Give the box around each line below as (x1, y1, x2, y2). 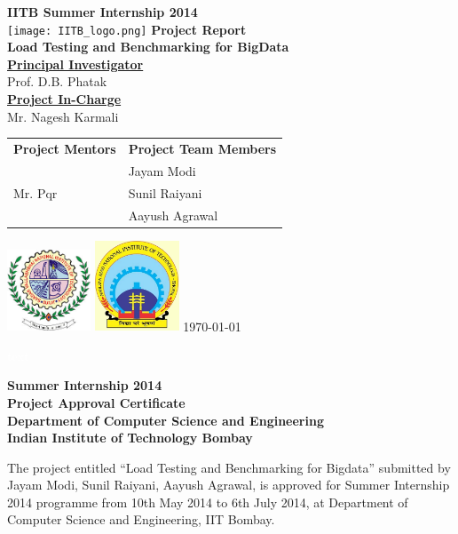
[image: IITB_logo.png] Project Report (7, 20, 247, 38)
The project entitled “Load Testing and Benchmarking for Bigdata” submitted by (7, 458, 451, 476)
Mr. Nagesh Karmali (7, 107, 119, 125)
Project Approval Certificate (7, 393, 186, 411)
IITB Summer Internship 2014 (7, 3, 198, 20)
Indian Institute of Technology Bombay (7, 428, 253, 447)
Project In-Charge (7, 90, 122, 108)
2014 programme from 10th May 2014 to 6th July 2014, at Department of (7, 492, 408, 511)
